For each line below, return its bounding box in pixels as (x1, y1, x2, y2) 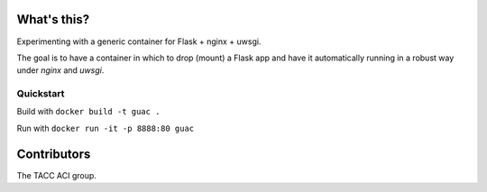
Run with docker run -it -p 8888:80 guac (16, 123, 195, 133)
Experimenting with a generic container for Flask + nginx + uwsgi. (16, 36, 262, 47)
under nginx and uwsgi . (16, 65, 105, 76)
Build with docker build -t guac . (16, 106, 161, 117)
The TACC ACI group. (16, 169, 96, 180)
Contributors (16, 146, 91, 161)
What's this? (16, 12, 90, 27)
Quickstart (16, 87, 65, 100)
